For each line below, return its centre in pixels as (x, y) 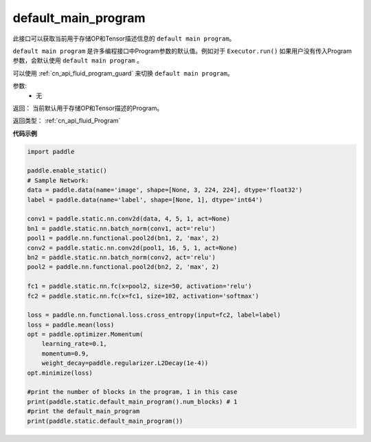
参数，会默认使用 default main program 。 (78, 60)
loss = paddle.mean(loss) (71, 324)
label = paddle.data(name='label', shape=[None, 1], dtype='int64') (145, 200)
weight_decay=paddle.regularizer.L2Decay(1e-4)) (125, 363)
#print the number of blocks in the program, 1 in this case (132, 392)
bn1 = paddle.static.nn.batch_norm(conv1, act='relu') (121, 228)
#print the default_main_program (83, 411)
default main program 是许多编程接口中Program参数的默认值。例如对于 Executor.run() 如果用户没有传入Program (182, 51)
